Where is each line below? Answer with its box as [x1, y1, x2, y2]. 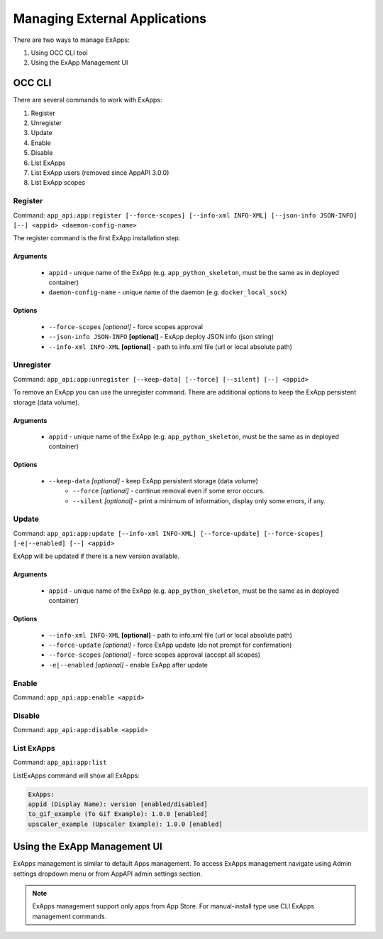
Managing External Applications [13, 11, 207, 26]
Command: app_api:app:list [13, 758, 107, 767]
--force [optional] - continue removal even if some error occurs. [72, 487, 265, 495]
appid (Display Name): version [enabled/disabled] [28, 800, 209, 808]
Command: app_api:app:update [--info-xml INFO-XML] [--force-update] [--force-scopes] [13, 529, 324, 537]
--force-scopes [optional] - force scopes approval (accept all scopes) [48, 650, 261, 659]
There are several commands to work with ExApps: [13, 96, 162, 104]
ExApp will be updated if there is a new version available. [13, 552, 180, 561]
